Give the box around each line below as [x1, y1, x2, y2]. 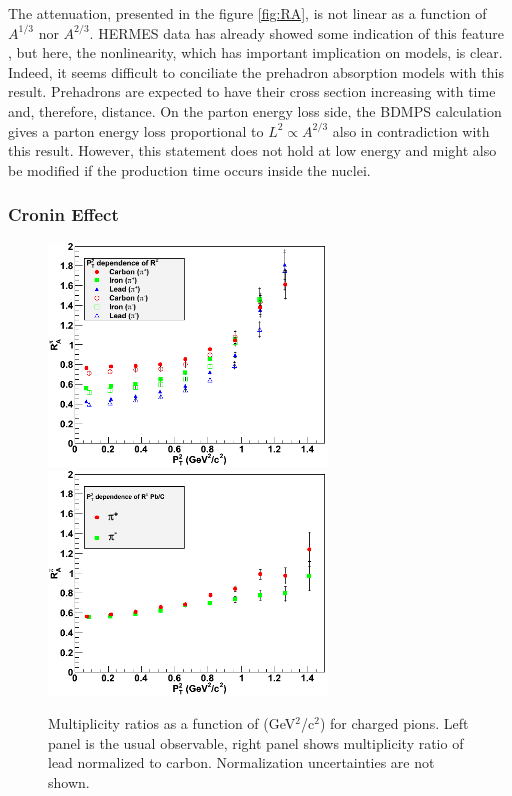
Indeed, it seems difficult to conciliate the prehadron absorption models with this [8, 61, 504, 82]
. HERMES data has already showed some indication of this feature [89, 22, 504, 43]
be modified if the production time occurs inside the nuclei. [8, 159, 371, 180]
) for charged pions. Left [319, 713, 469, 734]
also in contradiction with [332, 120, 490, 141]
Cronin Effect [8, 202, 119, 227]
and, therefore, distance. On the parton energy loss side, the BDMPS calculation [8, 100, 502, 121]
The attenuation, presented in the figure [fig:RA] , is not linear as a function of [8, 3, 487, 23]
